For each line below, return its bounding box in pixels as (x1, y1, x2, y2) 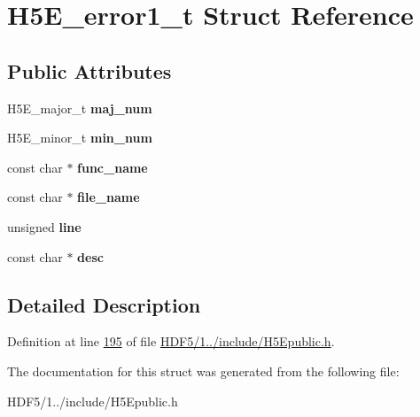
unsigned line (7, 217, 82, 236)
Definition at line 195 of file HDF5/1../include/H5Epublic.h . (7, 332, 335, 351)
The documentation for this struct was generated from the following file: (7, 361, 400, 380)
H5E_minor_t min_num (7, 128, 152, 147)
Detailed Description (7, 290, 201, 318)
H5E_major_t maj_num (7, 98, 152, 117)
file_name (77, 188, 140, 206)
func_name (77, 158, 148, 176)
